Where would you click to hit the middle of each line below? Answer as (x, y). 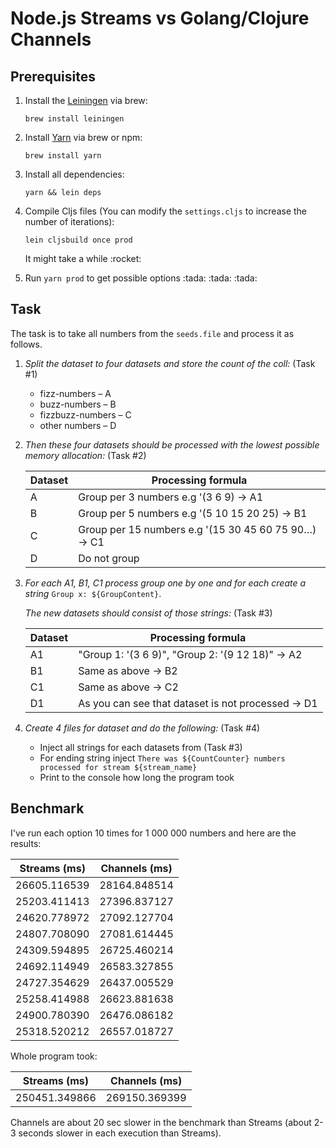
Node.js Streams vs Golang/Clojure (160, 18)
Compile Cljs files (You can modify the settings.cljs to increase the (166, 211)
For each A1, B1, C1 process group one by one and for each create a (165, 583)
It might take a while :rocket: (83, 258)
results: (26, 843)
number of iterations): (69, 221)
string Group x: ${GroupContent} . (93, 593)
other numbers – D (78, 425)
